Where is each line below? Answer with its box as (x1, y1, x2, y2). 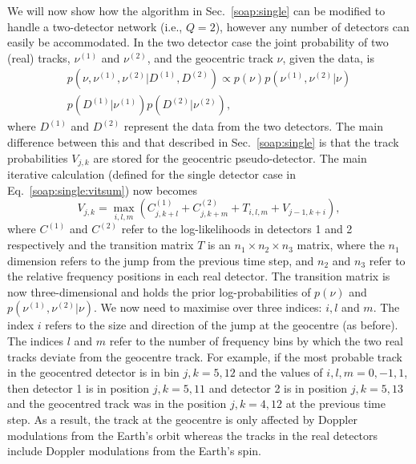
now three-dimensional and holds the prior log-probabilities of (7, 283, 311, 300)
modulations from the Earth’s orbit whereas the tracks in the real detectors (7, 426, 378, 443)
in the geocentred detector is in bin (7, 364, 180, 381)
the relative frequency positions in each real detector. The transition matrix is (7, 268, 390, 284)
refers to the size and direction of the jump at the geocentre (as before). (45, 317, 398, 333)
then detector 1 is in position (7, 379, 150, 396)
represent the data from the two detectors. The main (123, 118, 383, 135)
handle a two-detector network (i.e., (7, 18, 183, 34)
